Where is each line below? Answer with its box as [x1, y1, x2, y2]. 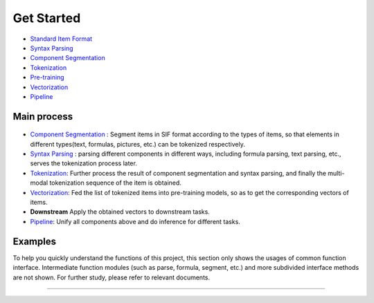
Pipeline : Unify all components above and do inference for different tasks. [30, 217, 240, 226]
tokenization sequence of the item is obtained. [49, 178, 181, 187]
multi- [328, 169, 345, 177]
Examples [12, 235, 57, 247]
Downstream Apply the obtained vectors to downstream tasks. [30, 208, 211, 216]
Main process [12, 111, 73, 122]
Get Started [12, 10, 81, 26]
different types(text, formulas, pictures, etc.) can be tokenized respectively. [30, 140, 246, 148]
